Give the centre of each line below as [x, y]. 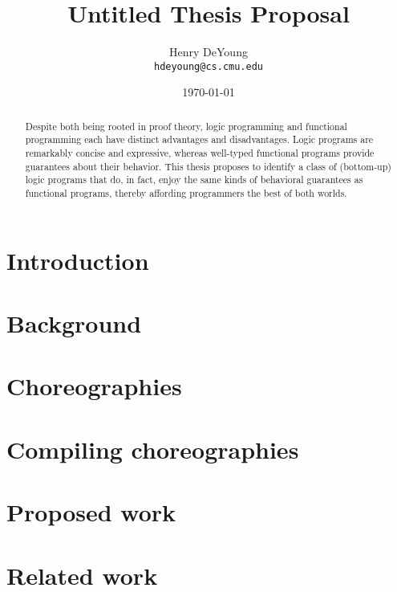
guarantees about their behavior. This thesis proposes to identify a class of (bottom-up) [208, 166]
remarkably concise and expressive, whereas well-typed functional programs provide [200, 153]
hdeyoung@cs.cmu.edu [209, 66]
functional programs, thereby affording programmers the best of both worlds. [186, 193]
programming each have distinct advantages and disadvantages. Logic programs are [199, 139]
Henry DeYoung [209, 52]
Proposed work [91, 512]
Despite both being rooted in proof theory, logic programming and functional [186, 126]
